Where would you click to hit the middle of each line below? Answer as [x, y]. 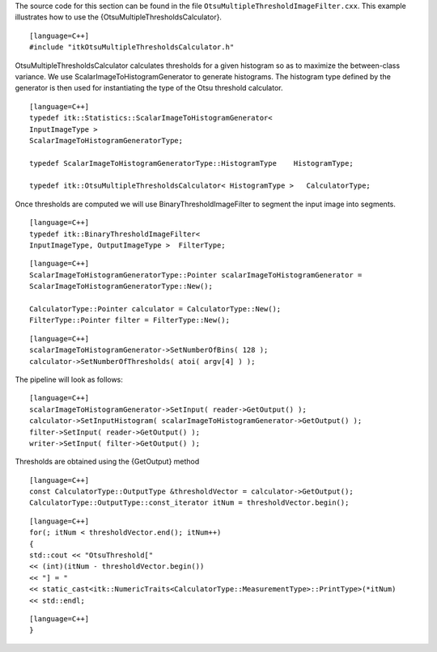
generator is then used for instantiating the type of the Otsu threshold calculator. [149, 88]
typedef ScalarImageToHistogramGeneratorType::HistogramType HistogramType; [191, 163]
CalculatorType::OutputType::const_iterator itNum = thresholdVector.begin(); [189, 503]
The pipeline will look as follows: [69, 379]
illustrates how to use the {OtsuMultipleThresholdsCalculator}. [119, 17]
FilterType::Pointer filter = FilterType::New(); [130, 320]
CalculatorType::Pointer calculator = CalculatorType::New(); [155, 309]
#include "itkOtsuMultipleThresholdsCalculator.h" [132, 47]
